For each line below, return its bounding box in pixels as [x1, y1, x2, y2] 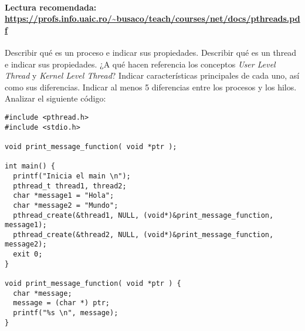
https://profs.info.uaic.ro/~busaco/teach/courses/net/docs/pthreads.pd [5, 12, 300, 25]
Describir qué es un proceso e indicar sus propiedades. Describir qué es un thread [5, 46, 297, 58]
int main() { [5, 162, 55, 171]
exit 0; [13, 250, 43, 259]
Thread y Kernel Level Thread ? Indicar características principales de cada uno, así [5, 69, 300, 82]
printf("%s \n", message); [13, 309, 118, 318]
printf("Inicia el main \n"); [13, 171, 131, 180]
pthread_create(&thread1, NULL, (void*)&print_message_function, [13, 211, 274, 219]
